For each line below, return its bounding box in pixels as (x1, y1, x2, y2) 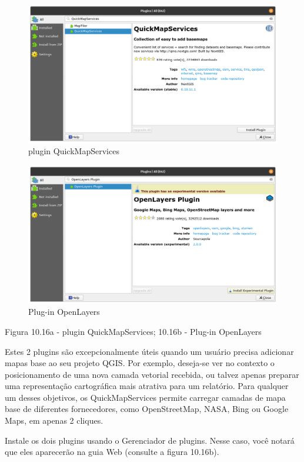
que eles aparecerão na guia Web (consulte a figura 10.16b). (5, 446, 219, 458)
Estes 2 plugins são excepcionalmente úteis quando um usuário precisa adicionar (5, 345, 294, 357)
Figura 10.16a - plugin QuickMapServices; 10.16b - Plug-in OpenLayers (5, 325, 262, 337)
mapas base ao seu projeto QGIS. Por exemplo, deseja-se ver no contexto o (5, 357, 275, 369)
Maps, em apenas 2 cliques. (5, 414, 103, 427)
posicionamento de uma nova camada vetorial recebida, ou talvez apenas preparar (5, 368, 299, 380)
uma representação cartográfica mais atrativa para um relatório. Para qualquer (5, 380, 289, 392)
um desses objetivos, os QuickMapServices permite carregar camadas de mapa (5, 391, 286, 403)
